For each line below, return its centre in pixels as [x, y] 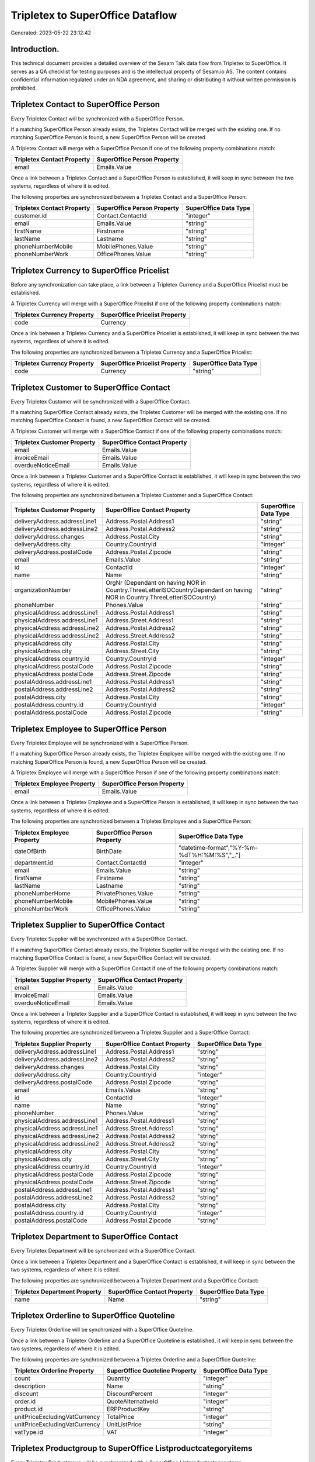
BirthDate [109, 851]
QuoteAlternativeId [132, 1402]
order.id [25, 1402]
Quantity [118, 1378]
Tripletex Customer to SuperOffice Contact [90, 387]
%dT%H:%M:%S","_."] [209, 855]
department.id [34, 863]
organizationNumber [43, 590]
